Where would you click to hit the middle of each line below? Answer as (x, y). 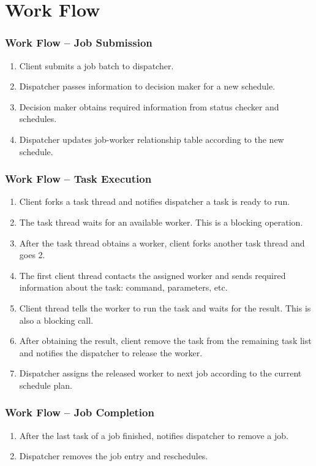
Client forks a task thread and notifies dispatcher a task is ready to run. (155, 201)
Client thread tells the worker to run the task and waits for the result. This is (165, 307)
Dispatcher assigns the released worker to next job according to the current (160, 373)
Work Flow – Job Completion (80, 412)
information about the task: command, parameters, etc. (123, 287)
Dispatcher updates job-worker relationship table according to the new (152, 139)
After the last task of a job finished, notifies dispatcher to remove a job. (154, 435)
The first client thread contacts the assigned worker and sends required (152, 275)
